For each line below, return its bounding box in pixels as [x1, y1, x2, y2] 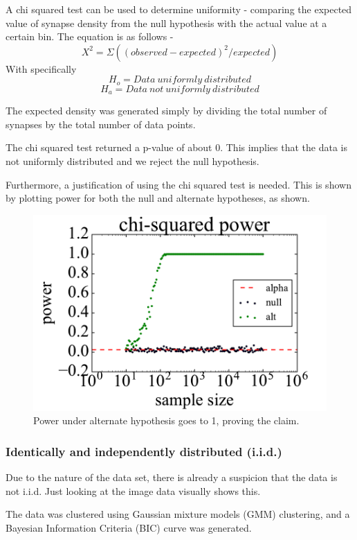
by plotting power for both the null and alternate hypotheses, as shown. [6, 191, 310, 205]
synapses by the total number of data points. [6, 116, 196, 131]
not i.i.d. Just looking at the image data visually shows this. [6, 483, 261, 498]
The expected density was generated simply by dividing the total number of [6, 103, 327, 118]
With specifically [6, 61, 77, 76]
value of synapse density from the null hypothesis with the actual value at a [6, 15, 327, 30]
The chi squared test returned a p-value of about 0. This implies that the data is [6, 140, 347, 155]
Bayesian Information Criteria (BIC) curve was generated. [6, 520, 252, 534]
